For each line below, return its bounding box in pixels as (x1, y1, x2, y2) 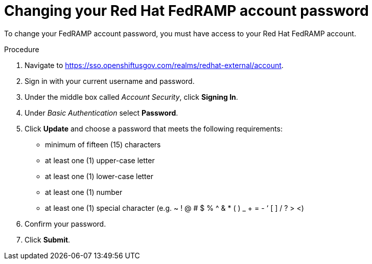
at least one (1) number (45, 187, 123, 196)
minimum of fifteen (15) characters (45, 140, 161, 149)
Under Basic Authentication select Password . (25, 108, 178, 117)
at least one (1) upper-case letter (45, 156, 155, 165)
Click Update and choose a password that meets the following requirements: (25, 124, 283, 133)
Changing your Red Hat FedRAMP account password (4, 2, 369, 19)
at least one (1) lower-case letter (45, 171, 153, 181)
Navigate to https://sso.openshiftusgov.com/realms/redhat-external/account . (25, 60, 284, 70)
